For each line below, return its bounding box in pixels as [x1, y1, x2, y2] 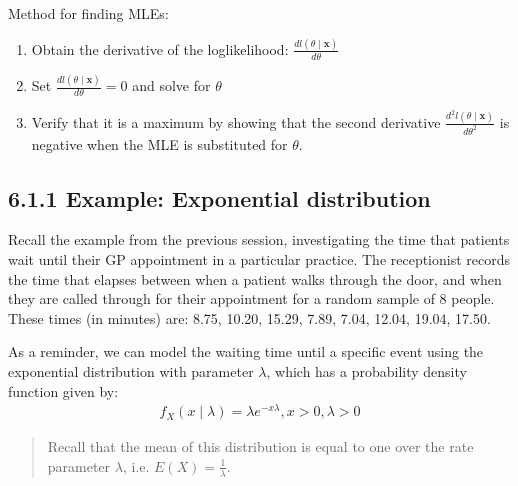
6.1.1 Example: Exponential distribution [8, 182, 431, 213]
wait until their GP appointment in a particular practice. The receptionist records [8, 249, 511, 270]
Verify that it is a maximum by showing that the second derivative [31, 111, 441, 132]
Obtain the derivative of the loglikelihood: [31, 38, 289, 59]
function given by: [8, 380, 119, 401]
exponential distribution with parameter [8, 361, 254, 382]
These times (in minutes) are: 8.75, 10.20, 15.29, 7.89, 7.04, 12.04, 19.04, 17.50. [8, 307, 491, 328]
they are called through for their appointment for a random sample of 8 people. [8, 288, 495, 309]
